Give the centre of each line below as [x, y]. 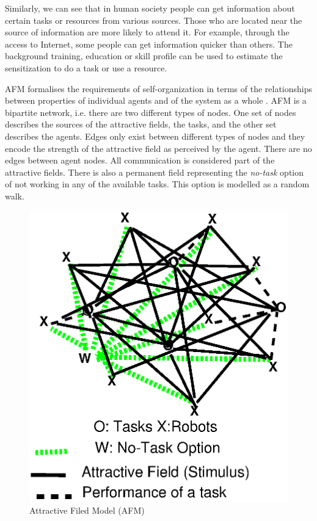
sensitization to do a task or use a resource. [86, 67]
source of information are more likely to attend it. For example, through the [147, 32]
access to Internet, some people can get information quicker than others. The [149, 44]
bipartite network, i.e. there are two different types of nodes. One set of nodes [151, 112]
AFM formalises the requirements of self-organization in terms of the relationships [159, 88]
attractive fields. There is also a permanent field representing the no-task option [155, 172]
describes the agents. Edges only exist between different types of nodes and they [155, 136]
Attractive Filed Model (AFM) [87, 510]
